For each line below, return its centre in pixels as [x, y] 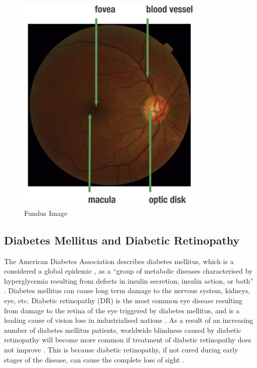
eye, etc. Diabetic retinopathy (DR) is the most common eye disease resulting [123, 300]
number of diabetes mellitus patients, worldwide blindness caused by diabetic [123, 330]
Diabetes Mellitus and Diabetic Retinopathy [122, 240]
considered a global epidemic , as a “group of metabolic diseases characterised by [128, 271]
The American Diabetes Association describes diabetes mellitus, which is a [119, 261]
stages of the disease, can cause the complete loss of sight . [94, 359]
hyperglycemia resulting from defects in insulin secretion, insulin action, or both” [129, 280]
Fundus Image [46, 213]
